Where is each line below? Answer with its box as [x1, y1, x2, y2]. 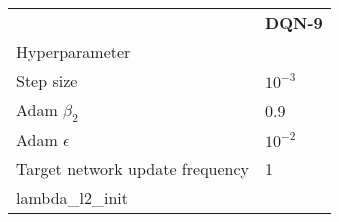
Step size [16, 69, 78, 92]
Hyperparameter [16, 40, 131, 63]
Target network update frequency [16, 157, 250, 181]
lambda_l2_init [16, 186, 129, 210]
